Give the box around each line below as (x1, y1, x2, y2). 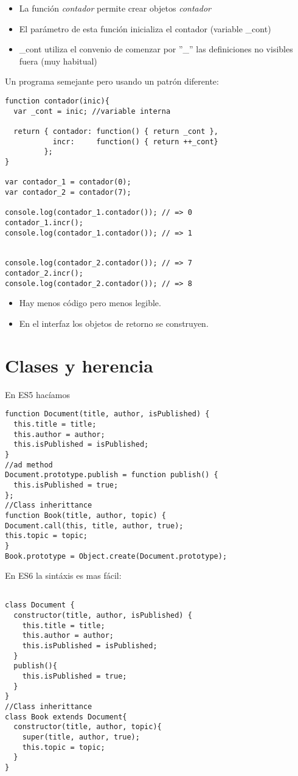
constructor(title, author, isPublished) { (13, 611, 192, 620)
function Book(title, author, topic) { (5, 511, 166, 520)
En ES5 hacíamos (5, 388, 71, 400)
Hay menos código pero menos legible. (19, 296, 161, 309)
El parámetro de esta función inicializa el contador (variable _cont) (19, 22, 271, 35)
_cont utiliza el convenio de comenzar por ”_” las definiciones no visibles (19, 43, 293, 55)
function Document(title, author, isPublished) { (5, 410, 210, 419)
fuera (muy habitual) (19, 54, 97, 67)
